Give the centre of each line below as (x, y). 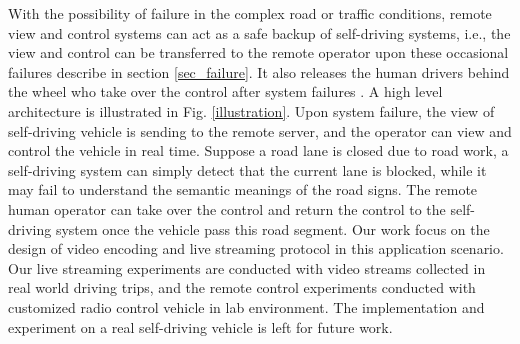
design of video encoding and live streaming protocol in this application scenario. (256, 248)
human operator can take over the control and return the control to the (227, 208)
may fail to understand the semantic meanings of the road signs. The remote (243, 189)
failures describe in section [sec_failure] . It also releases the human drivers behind (259, 71)
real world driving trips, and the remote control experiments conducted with (242, 287)
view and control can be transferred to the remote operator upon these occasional (258, 52)
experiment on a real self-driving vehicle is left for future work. (200, 326)
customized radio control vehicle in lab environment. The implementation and (246, 306)
